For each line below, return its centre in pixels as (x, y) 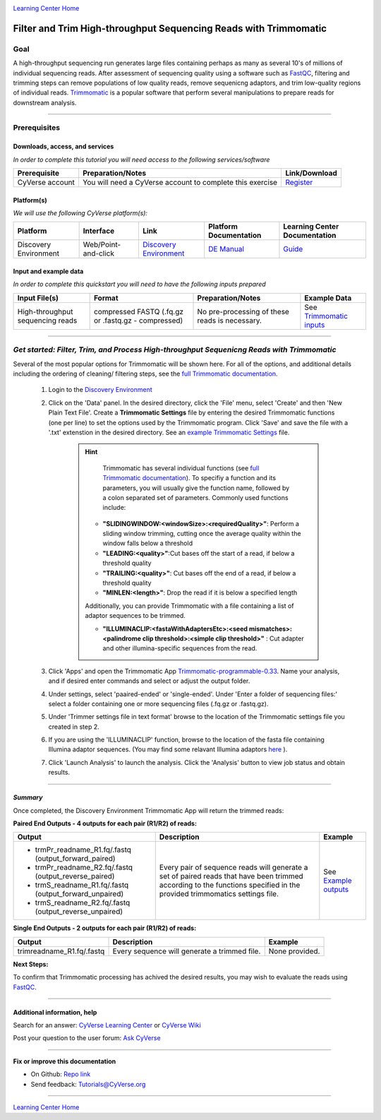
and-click (98, 254)
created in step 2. (74, 727)
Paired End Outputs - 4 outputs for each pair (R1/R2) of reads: (105, 823)
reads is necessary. (230, 320)
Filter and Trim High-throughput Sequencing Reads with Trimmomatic (170, 28)
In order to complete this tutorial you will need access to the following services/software (141, 160)
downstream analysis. (45, 102)
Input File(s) (38, 298)
